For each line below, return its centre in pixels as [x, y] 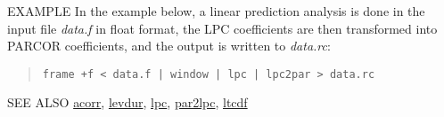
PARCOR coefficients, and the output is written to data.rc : [169, 46]
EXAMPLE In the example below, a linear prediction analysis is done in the [216, 11]
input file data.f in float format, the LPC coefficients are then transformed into [222, 28]
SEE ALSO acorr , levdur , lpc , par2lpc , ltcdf [127, 102]
